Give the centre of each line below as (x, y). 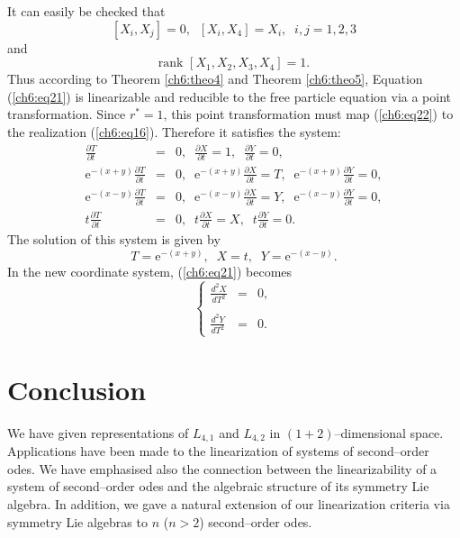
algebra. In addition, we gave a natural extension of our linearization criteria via (229, 504)
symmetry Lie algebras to (77, 521)
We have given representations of (98, 432)
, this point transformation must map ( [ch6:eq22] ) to (308, 114)
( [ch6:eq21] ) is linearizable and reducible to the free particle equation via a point (230, 96)
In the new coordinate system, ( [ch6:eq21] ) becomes (150, 271)
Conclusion (77, 389)
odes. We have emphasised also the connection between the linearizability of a (222, 468)
